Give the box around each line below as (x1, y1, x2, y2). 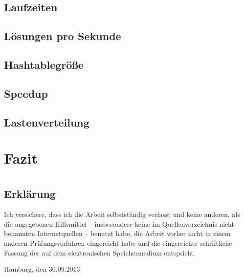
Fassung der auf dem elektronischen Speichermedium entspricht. (4, 247, 196, 257)
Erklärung (4, 186, 56, 201)
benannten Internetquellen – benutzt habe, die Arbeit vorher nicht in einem (4, 228, 231, 238)
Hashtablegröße (4, 57, 84, 72)
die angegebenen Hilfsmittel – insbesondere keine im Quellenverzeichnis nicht (4, 218, 234, 229)
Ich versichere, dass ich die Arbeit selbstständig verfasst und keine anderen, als (4, 209, 240, 219)
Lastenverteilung (4, 114, 89, 129)
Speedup (4, 85, 48, 101)
